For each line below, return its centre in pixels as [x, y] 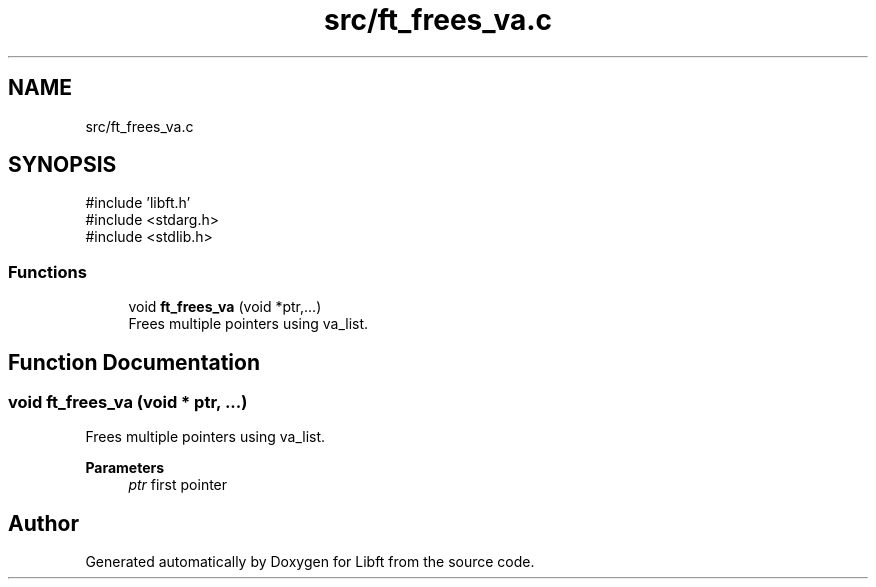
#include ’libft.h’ [138, 203]
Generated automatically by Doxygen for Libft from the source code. [310, 562]
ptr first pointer [178, 485]
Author [43, 523]
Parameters [125, 468]
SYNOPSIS [62, 165]
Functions [47, 271]
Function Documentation [134, 362]
